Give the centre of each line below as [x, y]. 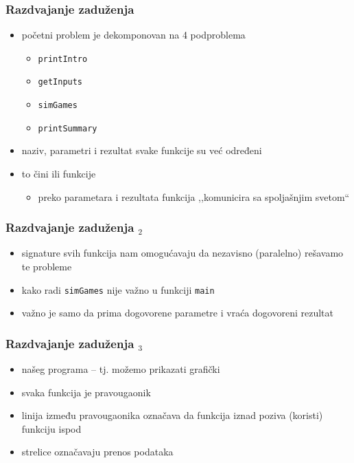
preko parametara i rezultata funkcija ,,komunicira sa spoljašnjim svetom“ [194, 196]
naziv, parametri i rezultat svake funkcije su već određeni [142, 150]
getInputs [60, 82]
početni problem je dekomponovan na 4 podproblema [133, 35]
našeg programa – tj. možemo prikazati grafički [121, 369]
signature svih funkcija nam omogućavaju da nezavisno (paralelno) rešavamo [182, 253]
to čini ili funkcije [59, 174]
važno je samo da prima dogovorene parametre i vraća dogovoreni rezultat [177, 313]
